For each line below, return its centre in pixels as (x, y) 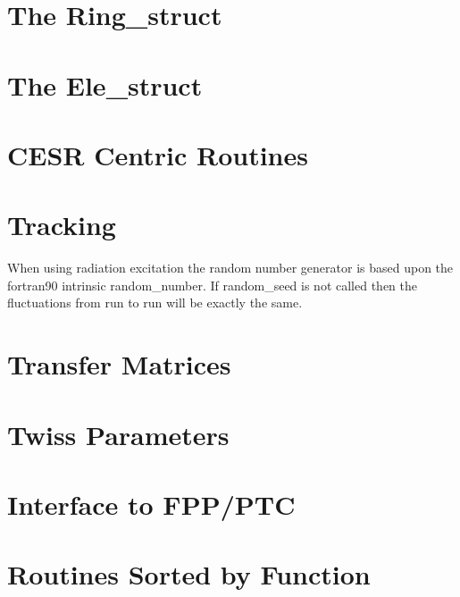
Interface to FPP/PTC (151, 504)
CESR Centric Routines (158, 154)
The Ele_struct (105, 84)
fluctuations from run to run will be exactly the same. (155, 303)
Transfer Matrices (119, 364)
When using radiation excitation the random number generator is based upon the (230, 268)
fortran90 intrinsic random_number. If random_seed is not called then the (213, 285)
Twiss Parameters (118, 434)
